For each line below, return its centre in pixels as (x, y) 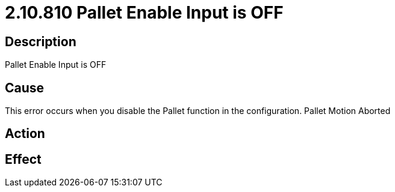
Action (25, 134)
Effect (23, 159)
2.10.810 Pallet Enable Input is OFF (144, 13)
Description (41, 41)
